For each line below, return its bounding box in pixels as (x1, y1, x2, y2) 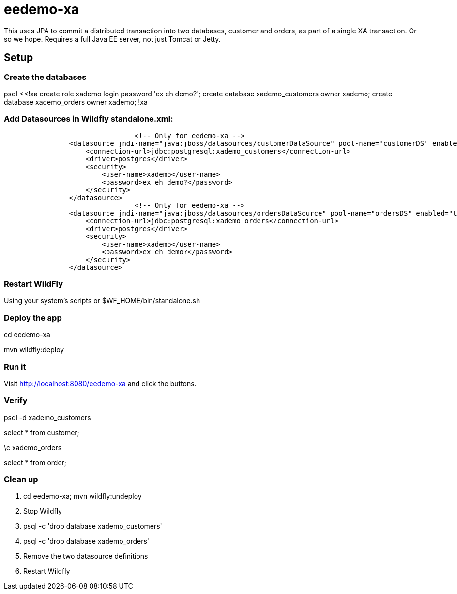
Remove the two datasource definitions (23, 552, 148, 561)
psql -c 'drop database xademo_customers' (23, 522, 162, 531)
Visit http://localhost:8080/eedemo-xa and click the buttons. (4, 379, 197, 388)
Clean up (4, 474, 38, 485)
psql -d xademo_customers (4, 413, 91, 422)
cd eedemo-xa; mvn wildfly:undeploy (23, 492, 142, 500)
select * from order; (4, 458, 67, 467)
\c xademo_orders (4, 443, 62, 452)
